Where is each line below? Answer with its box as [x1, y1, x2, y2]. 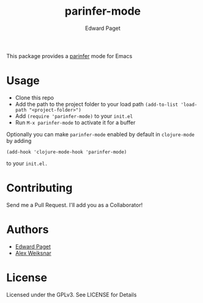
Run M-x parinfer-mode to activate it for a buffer [15, 119, 136, 126]
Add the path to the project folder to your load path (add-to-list [15, 100, 179, 108]
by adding [6, 137, 32, 144]
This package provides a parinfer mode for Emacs [6, 52, 133, 59]
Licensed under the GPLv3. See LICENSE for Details [6, 291, 137, 298]
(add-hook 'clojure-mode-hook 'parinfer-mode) [6, 148, 127, 155]
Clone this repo [15, 93, 54, 101]
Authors [6, 223, 49, 236]
